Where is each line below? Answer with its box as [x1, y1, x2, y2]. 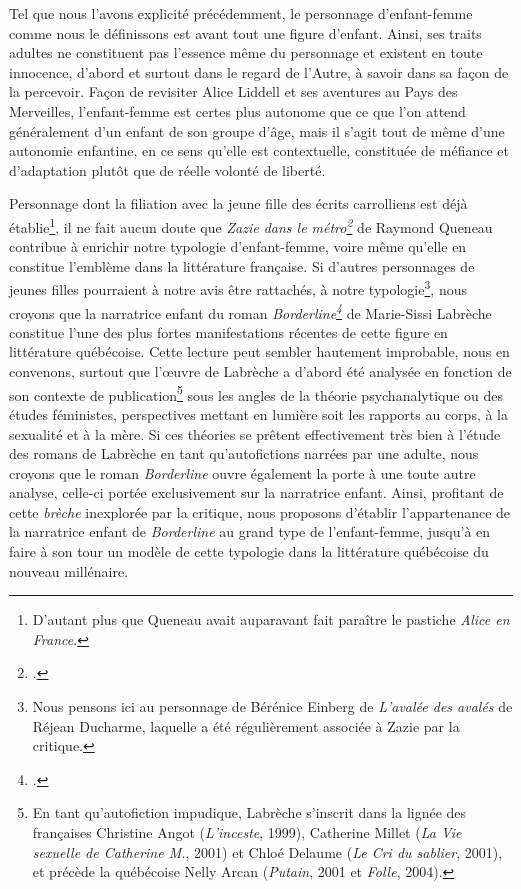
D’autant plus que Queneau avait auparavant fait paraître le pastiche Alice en [32, 609, 510, 630]
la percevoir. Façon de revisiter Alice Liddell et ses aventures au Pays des [9, 81, 458, 102]
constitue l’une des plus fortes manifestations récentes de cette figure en [9, 321, 448, 342]
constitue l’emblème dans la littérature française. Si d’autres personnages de [9, 255, 475, 276]
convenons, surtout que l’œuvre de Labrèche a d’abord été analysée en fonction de [9, 361, 512, 382]
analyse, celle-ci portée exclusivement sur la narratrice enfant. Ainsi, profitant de [9, 482, 504, 503]
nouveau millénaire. [9, 560, 129, 581]
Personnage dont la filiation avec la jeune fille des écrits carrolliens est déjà [9, 193, 468, 214]
